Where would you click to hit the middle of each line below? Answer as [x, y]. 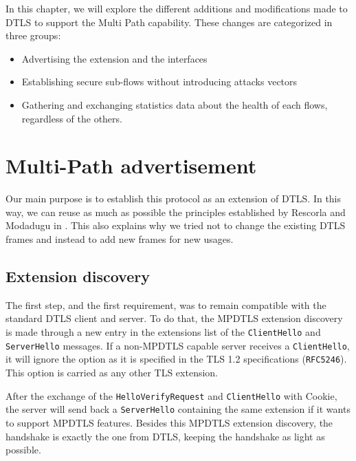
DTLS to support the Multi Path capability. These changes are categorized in [169, 22]
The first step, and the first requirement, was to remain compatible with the [166, 304]
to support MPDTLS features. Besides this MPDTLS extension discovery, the [169, 422]
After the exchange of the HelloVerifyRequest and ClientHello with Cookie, [171, 395]
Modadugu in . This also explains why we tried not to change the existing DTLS [176, 225]
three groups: [33, 35]
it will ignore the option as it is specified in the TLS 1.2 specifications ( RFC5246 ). [176, 359]
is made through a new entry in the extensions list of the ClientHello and [163, 332]
